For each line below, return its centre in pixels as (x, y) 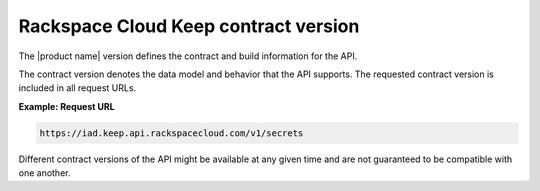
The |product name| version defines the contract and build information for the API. (188, 56)
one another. (44, 173)
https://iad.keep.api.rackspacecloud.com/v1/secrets (171, 133)
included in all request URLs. (77, 88)
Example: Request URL (66, 106)
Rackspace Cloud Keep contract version (189, 26)
